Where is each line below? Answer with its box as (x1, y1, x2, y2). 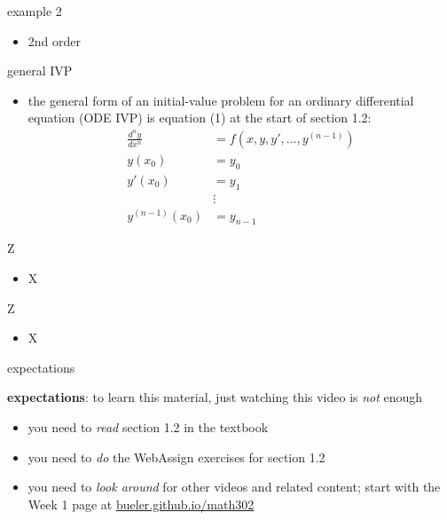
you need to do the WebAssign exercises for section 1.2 (27, 447, 325, 466)
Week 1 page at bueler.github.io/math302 (27, 494, 255, 513)
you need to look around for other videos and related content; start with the (27, 477, 441, 496)
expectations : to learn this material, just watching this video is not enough (7, 388, 423, 406)
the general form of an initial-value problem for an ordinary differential (27, 91, 414, 109)
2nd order (27, 31, 82, 50)
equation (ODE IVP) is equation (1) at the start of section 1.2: (27, 108, 372, 127)
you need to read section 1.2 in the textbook (27, 417, 269, 436)
